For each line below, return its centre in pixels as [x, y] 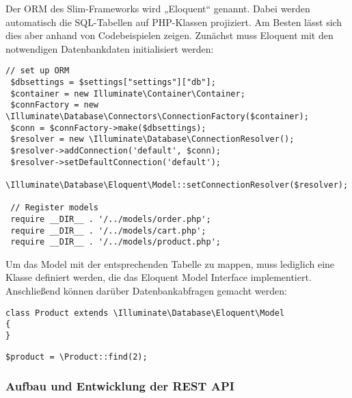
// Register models [55, 208]
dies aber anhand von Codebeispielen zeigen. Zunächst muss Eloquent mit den [170, 35]
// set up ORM [38, 71]
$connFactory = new [55, 105]
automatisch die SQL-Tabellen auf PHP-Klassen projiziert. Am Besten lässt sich [174, 22]
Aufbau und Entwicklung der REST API [120, 386]
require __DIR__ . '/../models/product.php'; [116, 242]
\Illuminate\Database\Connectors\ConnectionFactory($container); [157, 116]
